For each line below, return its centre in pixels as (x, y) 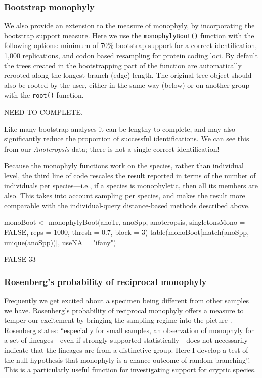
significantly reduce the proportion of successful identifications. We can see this (127, 139)
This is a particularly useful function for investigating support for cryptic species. (130, 370)
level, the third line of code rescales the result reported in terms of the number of (130, 176)
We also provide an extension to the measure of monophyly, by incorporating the (129, 26)
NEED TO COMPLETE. (43, 112)
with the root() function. (44, 95)
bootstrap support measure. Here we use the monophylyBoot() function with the (129, 35)
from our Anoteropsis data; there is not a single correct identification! (112, 148)
